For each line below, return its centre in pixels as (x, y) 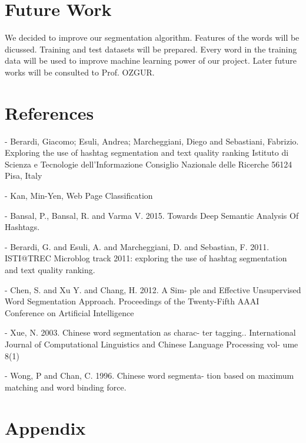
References (49, 112)
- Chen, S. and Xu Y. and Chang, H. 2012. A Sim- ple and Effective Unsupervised (153, 289)
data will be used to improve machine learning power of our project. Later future (151, 60)
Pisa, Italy (24, 175)
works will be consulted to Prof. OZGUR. (80, 72)
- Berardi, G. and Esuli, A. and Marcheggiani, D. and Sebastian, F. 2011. (137, 246)
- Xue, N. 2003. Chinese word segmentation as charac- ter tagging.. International (150, 332)
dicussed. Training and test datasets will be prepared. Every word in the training (151, 49)
